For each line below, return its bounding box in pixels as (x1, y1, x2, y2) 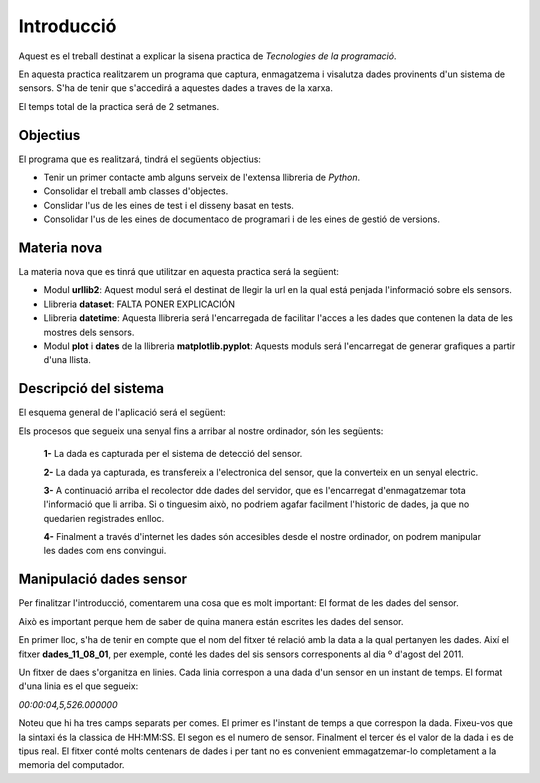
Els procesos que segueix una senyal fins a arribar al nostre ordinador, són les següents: (18, 425, 384, 437)
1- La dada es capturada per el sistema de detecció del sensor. (43, 448, 303, 460)
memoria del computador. (18, 759, 125, 771)
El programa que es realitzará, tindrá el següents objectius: (18, 153, 262, 165)
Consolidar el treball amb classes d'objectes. (43, 185, 229, 197)
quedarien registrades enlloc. (43, 512, 165, 524)
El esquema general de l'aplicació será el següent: (18, 406, 226, 419)
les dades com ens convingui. (43, 545, 167, 557)
